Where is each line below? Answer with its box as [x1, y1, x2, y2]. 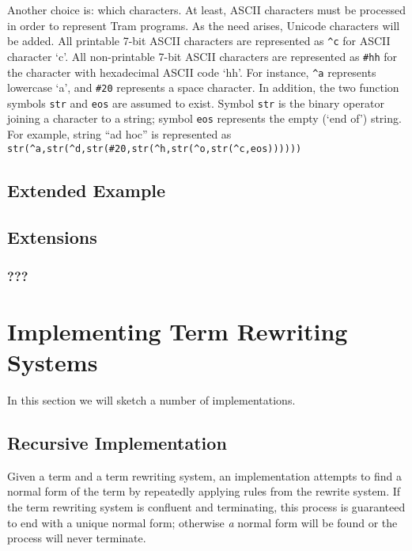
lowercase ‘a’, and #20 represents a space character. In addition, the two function [7, 79, 399, 96]
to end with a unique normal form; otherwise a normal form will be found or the [7, 514, 398, 530]
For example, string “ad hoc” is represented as [7, 126, 232, 142]
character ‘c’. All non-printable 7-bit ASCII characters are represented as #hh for [7, 47, 397, 64]
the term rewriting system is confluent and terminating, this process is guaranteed [7, 499, 406, 515]
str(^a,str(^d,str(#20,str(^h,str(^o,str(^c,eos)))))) [7, 142, 302, 154]
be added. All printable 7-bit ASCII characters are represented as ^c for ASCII [7, 32, 391, 49]
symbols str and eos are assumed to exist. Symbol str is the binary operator [7, 94, 384, 111]
